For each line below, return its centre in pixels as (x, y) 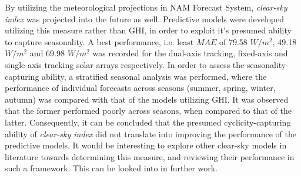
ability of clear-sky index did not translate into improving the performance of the (150, 133)
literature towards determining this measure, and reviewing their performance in (150, 156)
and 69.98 (47, 53)
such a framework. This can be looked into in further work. (111, 168)
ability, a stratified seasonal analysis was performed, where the (154, 76)
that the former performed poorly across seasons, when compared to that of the (148, 111)
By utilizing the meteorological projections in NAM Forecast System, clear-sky (146, 7)
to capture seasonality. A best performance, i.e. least (99, 41)
